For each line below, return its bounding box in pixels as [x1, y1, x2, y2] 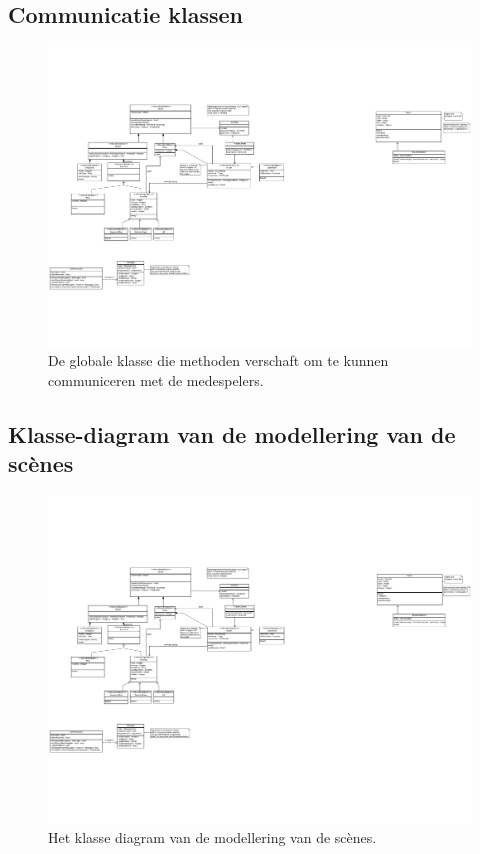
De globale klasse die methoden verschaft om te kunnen [48, 350, 389, 371]
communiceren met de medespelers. [48, 370, 264, 391]
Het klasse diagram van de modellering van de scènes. [48, 827, 377, 848]
